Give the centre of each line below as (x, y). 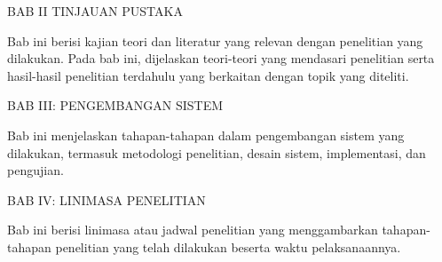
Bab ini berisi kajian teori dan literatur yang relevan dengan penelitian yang (215, 40)
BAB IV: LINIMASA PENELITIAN (107, 199)
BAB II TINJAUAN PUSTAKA (95, 11)
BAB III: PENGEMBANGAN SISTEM (115, 105)
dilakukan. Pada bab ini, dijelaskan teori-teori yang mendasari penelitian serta (221, 58)
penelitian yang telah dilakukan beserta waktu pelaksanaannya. (228, 246)
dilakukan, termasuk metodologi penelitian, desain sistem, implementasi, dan (217, 152)
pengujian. (36, 170)
